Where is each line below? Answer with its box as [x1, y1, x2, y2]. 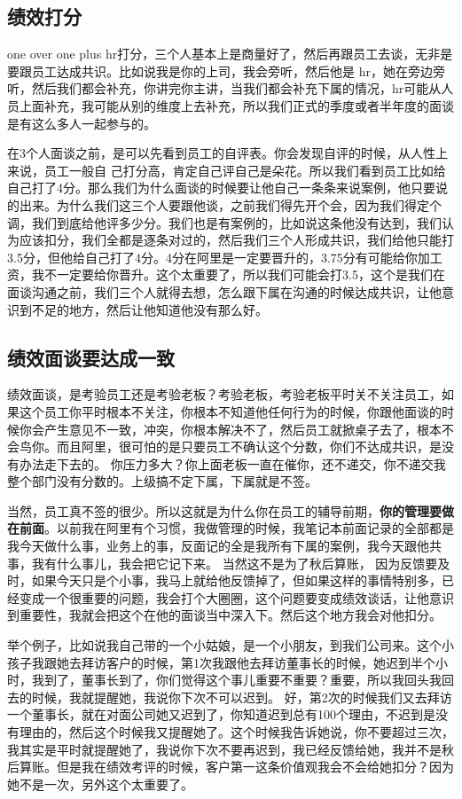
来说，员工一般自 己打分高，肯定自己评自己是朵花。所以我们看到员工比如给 [7, 161, 446, 179]
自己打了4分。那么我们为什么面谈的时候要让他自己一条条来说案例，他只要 [7, 178, 435, 197]
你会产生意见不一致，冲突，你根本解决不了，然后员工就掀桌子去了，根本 [19, 419, 442, 438]
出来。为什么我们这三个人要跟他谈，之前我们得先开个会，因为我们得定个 [19, 195, 442, 214]
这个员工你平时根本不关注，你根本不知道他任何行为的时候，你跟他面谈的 [19, 402, 442, 420]
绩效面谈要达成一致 [7, 343, 175, 371]
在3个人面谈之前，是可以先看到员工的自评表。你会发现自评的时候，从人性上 [7, 144, 448, 162]
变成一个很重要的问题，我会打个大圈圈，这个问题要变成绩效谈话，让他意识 [19, 588, 454, 607]
